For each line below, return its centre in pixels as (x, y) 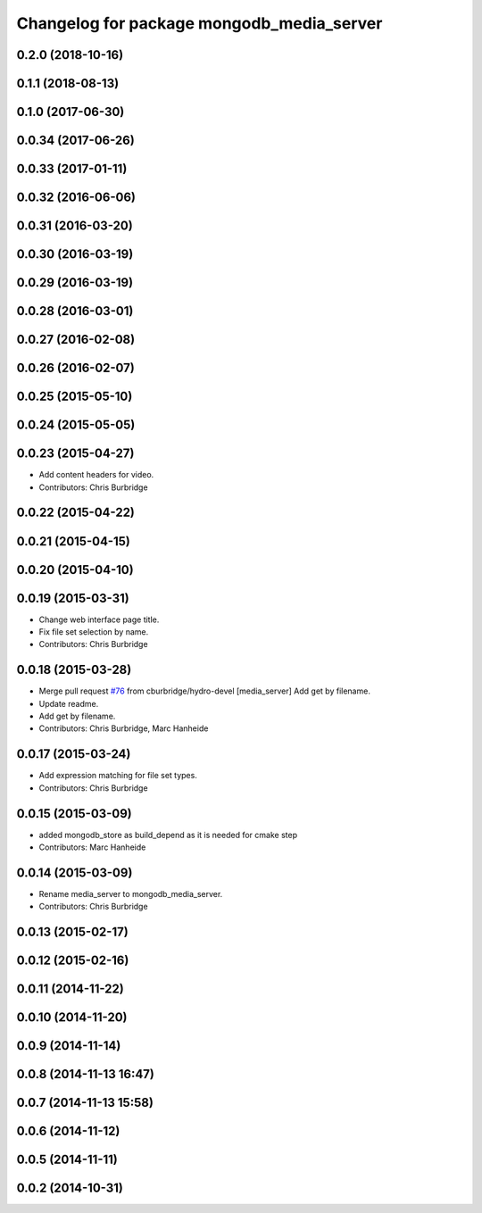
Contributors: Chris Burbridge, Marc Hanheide (124, 728)
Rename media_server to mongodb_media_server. (131, 893)
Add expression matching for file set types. (118, 776)
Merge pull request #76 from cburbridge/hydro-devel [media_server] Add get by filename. (204, 691)
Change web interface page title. (99, 619)
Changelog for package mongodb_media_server (199, 23)
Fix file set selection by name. (94, 632)
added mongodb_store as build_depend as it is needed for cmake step (168, 835)
